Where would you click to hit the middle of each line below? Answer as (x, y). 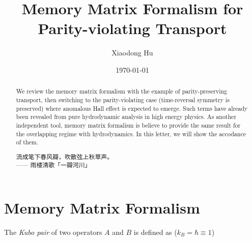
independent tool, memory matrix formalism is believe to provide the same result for (128, 125)
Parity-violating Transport (132, 28)
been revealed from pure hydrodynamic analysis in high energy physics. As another (126, 117)
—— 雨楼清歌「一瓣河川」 (53, 165)
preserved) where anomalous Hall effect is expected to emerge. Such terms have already (132, 108)
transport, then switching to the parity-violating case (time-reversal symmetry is (123, 99)
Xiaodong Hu (132, 53)
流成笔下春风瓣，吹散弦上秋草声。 (65, 156)
